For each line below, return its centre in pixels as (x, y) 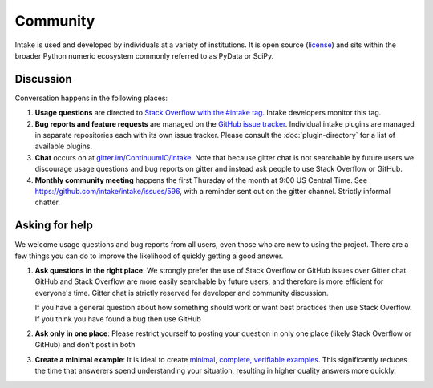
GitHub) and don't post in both (85, 345)
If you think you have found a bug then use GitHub (118, 319)
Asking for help (54, 226)
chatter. (47, 202)
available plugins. (63, 146)
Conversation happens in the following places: (91, 98)
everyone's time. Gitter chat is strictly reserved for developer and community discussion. (182, 293)
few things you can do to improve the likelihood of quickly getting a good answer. (149, 256)
